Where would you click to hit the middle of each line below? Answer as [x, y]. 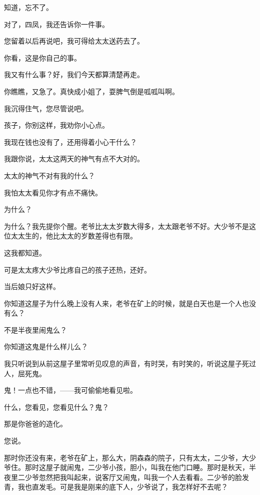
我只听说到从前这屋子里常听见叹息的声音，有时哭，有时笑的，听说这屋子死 [126, 363]
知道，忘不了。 [28, 7]
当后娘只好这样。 [32, 286]
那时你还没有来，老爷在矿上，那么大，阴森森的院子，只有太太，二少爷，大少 [130, 457]
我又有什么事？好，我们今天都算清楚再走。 [74, 74]
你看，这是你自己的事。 [42, 57]
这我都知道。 [25, 252]
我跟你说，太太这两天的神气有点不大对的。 [74, 159]
